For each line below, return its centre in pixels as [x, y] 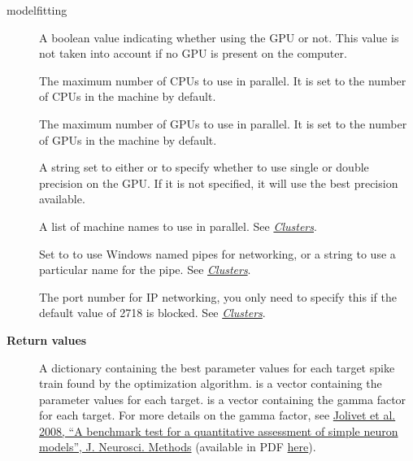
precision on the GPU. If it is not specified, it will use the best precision [219, 183]
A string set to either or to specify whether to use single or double [204, 167]
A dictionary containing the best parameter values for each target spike [217, 367]
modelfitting [37, 10]
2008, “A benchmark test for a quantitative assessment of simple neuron [219, 431]
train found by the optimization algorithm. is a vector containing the [211, 383]
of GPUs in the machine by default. [128, 139]
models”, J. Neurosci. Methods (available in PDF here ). [178, 447]
